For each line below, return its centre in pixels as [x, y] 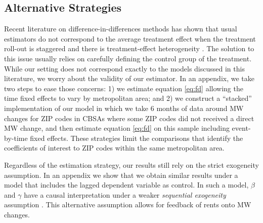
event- [241, 128]
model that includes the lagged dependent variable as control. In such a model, [126, 185]
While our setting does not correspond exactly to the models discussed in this [124, 68]
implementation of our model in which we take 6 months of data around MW [124, 108]
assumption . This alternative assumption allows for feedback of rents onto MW [128, 205]
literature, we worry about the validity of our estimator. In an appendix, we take [129, 78]
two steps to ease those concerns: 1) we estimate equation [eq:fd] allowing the [124, 88]
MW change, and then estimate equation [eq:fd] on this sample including [117, 128]
